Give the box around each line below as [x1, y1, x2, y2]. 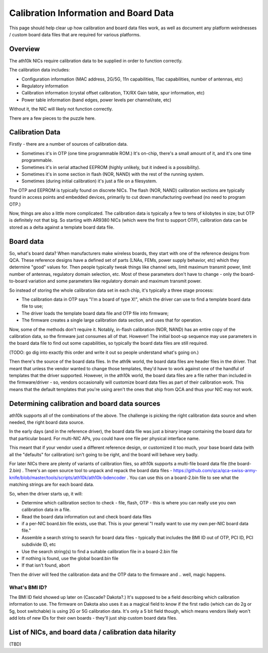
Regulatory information [21, 83, 69, 89]
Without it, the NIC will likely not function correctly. [9, 106, 113, 112]
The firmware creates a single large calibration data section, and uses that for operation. [21, 317, 202, 323]
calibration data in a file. [21, 507, 71, 513]
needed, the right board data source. [9, 419, 84, 425]
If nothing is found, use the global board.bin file [21, 556, 119, 562]
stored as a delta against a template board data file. [9, 224, 115, 230]
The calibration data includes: [9, 67, 70, 73]
